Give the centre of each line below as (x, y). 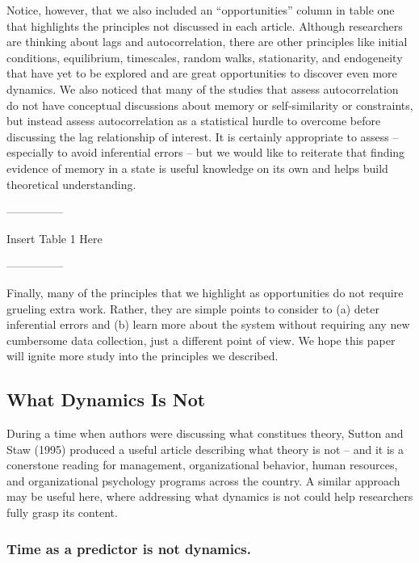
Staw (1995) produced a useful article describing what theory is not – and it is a (205, 449)
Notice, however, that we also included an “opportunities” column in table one (201, 10)
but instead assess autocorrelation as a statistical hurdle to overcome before (194, 121)
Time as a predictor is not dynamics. (129, 548)
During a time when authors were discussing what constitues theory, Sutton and (205, 433)
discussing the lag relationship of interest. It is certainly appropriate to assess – (203, 136)
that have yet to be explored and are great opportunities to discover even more (202, 73)
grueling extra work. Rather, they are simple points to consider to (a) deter (193, 308)
